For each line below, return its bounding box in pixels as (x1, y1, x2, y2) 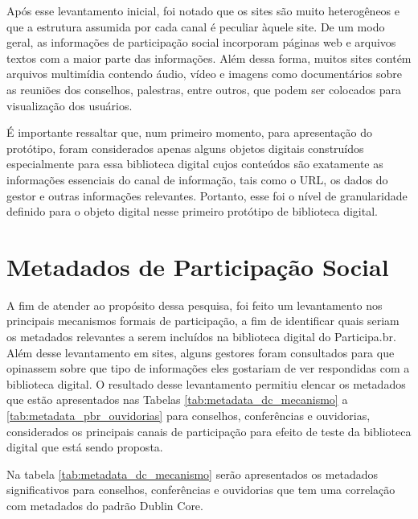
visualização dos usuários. (6, 97, 133, 113)
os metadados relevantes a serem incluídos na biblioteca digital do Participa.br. (6, 328, 396, 345)
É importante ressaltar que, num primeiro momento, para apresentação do (6, 124, 372, 141)
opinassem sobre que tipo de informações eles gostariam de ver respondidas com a (6, 360, 410, 377)
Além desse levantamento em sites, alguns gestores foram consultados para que (6, 344, 395, 360)
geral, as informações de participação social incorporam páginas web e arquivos (6, 34, 396, 51)
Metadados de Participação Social (6, 249, 389, 282)
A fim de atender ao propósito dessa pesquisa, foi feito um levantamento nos (6, 296, 383, 313)
